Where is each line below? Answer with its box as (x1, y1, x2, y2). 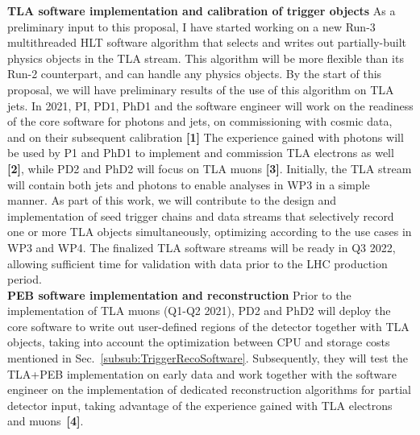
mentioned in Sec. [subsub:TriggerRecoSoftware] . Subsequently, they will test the (7, 350, 408, 367)
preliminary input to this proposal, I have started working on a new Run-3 (7, 18, 376, 35)
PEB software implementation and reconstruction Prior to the (7, 286, 351, 303)
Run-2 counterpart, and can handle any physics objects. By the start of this (7, 65, 382, 82)
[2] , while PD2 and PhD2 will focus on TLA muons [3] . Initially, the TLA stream (7, 159, 412, 176)
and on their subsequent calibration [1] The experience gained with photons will (7, 128, 404, 145)
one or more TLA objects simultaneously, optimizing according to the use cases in (7, 223, 412, 240)
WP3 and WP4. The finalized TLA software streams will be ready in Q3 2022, (7, 238, 396, 255)
